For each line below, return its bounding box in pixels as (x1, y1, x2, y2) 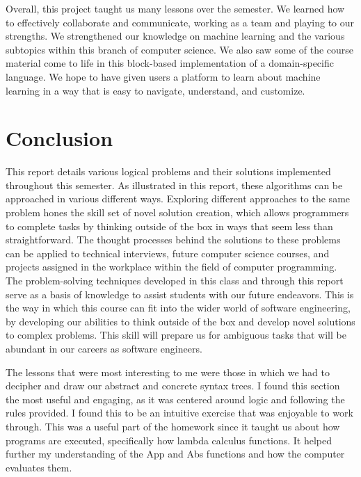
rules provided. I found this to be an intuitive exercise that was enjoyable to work (6, 405, 353, 420)
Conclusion (6, 124, 113, 152)
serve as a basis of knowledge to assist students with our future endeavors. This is (6, 286, 354, 301)
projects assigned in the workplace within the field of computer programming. (6, 259, 337, 274)
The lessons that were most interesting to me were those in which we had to (6, 364, 330, 379)
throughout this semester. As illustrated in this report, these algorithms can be (6, 177, 343, 192)
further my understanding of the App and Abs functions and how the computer (6, 446, 345, 461)
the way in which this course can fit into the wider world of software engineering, (6, 300, 351, 315)
